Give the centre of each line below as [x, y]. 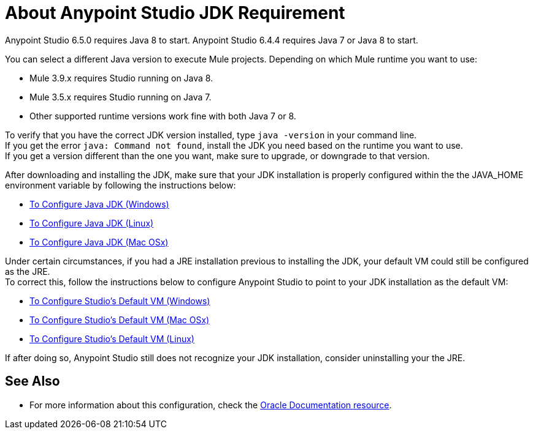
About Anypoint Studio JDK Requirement [175, 13]
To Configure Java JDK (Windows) [99, 204]
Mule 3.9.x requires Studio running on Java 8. [121, 78]
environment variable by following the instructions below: [121, 185]
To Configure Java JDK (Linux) [92, 223]
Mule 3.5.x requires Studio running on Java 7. [121, 97]
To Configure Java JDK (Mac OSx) [99, 242]
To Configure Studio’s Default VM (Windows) [120, 301]
